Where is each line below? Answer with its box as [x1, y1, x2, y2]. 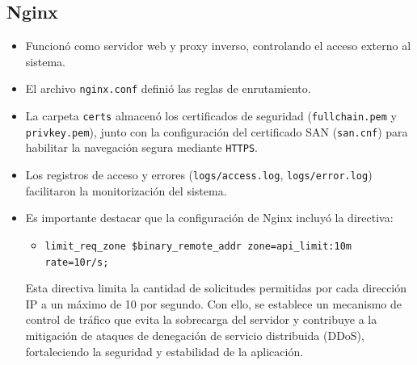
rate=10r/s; [44, 256, 109, 268]
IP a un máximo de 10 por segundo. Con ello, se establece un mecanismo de [25, 295, 402, 312]
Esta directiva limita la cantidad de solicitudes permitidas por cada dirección [25, 279, 407, 296]
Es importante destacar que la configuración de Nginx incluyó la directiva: [25, 209, 394, 226]
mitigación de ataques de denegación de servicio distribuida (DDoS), [25, 326, 364, 343]
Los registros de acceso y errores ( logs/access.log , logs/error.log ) [25, 166, 373, 183]
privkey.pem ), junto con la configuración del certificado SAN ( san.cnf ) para [25, 123, 408, 140]
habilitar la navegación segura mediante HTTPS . [25, 139, 258, 156]
